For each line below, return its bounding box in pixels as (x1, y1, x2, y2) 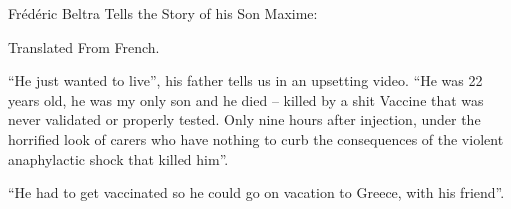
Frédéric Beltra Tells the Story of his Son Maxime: (8, 3, 318, 23)
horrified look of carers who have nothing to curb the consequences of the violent (8, 128, 504, 149)
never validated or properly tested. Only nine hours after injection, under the (8, 109, 481, 130)
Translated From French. (8, 36, 160, 57)
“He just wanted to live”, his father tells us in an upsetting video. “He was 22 (8, 70, 483, 91)
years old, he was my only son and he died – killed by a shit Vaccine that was (8, 89, 484, 110)
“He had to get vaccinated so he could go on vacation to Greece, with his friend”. (8, 182, 505, 203)
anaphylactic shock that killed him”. (8, 148, 229, 169)
